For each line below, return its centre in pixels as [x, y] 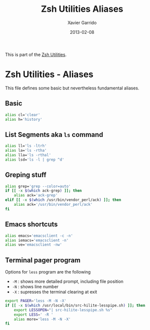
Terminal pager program [43, 260]
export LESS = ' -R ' [34, 315]
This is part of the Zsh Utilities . [36, 55]
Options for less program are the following [48, 272]
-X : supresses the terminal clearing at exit [54, 292]
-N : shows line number [35, 287]
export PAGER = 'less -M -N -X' [36, 301]
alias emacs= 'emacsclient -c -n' [39, 236]
